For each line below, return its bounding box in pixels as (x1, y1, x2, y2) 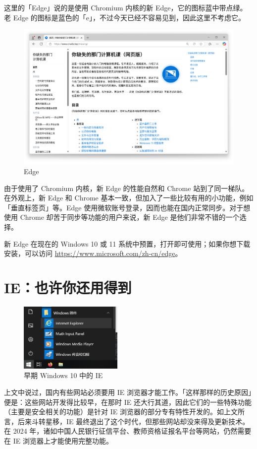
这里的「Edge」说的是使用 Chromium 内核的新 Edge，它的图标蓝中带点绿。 (4, 2, 247, 12)
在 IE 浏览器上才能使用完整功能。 (4, 436, 113, 446)
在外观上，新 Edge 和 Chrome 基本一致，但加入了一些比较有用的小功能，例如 (4, 192, 254, 203)
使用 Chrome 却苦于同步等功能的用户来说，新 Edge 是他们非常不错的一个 (4, 212, 240, 222)
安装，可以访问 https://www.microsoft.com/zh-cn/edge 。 (4, 248, 182, 258)
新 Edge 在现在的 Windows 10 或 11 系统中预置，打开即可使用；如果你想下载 (4, 238, 251, 249)
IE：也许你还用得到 (4, 277, 132, 298)
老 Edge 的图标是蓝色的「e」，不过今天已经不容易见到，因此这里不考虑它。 (4, 12, 246, 22)
